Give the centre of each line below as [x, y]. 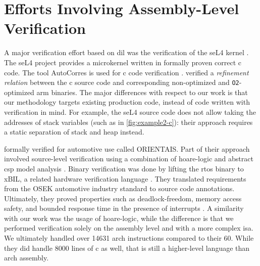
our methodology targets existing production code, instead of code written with [127, 102]
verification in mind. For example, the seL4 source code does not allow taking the [130, 112]
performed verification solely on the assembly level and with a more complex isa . [129, 228]
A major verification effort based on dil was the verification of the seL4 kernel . [126, 52]
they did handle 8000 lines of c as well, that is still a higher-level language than [127, 248]
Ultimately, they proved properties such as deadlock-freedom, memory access [123, 198]
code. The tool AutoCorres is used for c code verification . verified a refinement [126, 72]
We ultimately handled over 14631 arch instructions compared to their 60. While [129, 238]
